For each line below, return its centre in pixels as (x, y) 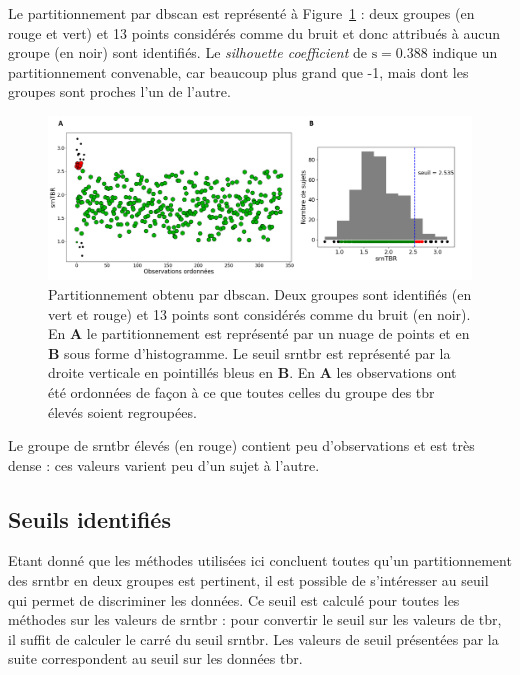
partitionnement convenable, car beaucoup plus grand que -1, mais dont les (238, 71)
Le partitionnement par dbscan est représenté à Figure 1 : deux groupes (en (241, 13)
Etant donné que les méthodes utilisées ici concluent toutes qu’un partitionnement (260, 560)
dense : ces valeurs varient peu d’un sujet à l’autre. (164, 464)
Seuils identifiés (89, 518)
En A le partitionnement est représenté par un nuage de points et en (259, 333)
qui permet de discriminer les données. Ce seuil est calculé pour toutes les (234, 599)
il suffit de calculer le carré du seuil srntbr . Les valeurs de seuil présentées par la (253, 638)
